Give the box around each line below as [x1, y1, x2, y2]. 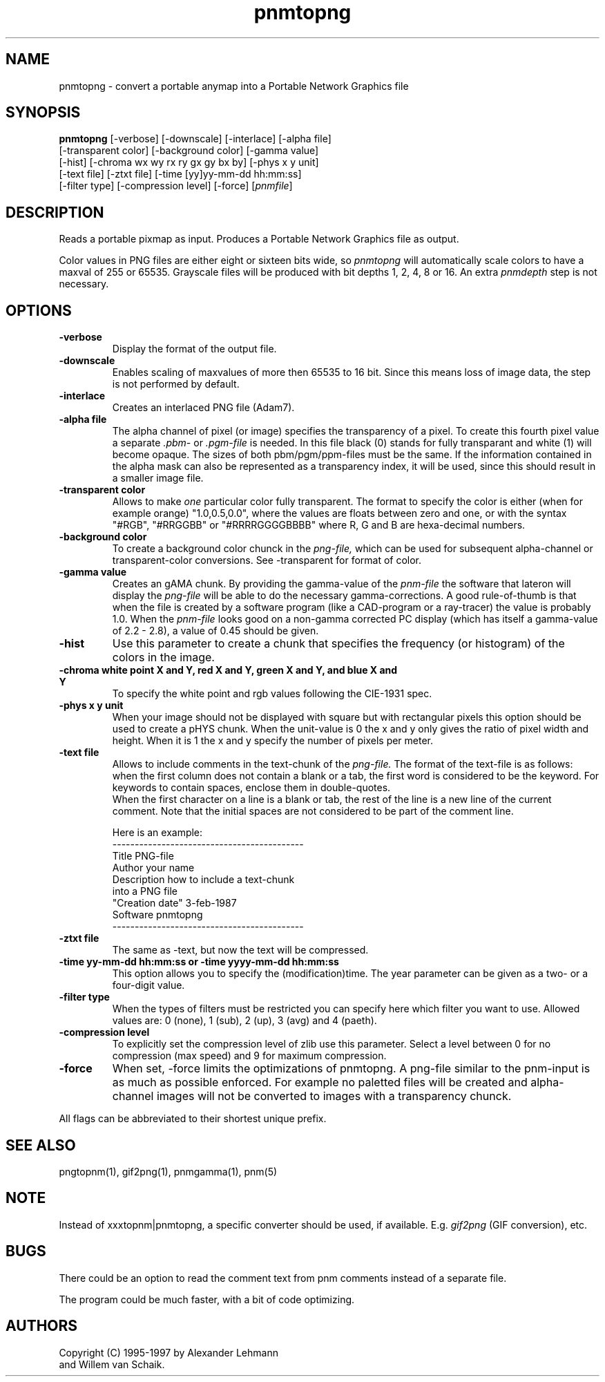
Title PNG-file [112, 850, 174, 862]
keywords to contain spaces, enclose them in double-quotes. [112, 782, 391, 794]
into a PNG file [112, 885, 178, 898]
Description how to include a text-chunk [112, 873, 295, 886]
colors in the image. [112, 650, 215, 665]
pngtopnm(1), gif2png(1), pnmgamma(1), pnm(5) [59, 1165, 278, 1177]
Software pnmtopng [112, 909, 203, 921]
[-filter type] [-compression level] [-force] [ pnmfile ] [59, 180, 293, 192]
